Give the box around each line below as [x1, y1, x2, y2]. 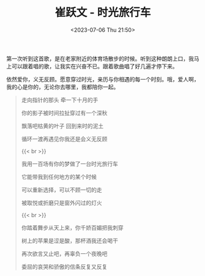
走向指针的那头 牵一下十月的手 [21, 96, 99, 103]
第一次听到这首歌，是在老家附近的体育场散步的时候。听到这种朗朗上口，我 [6, 54, 194, 62]
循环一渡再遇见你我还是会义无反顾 [21, 135, 108, 143]
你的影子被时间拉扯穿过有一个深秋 [21, 109, 108, 116]
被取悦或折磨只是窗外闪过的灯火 [21, 199, 102, 206]
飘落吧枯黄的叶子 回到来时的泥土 [21, 122, 104, 129]
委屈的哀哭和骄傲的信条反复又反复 [21, 263, 108, 270]
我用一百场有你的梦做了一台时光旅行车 [21, 160, 118, 167]
